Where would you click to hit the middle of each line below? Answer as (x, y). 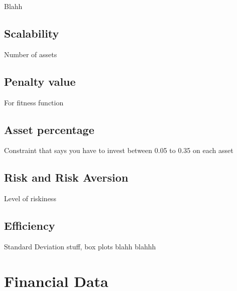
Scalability (32, 33)
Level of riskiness (30, 198)
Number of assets (31, 54)
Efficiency (30, 226)
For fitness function (34, 102)
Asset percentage (49, 129)
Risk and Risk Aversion (66, 177)
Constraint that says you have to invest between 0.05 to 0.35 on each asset (119, 150)
